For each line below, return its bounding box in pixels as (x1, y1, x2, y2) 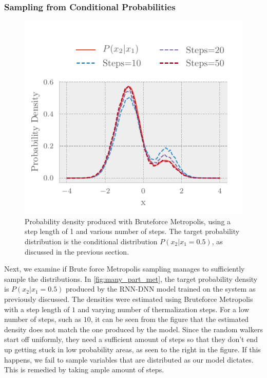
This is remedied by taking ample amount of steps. (4, 364, 164, 375)
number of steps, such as (4, 314, 82, 325)
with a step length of (4, 303, 70, 314)
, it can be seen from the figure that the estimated (90, 314, 249, 325)
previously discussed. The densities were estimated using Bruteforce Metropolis (4, 294, 253, 304)
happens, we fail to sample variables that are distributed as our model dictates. (4, 354, 254, 365)
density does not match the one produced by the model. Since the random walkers (4, 323, 263, 334)
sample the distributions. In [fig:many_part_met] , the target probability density (4, 273, 258, 284)
